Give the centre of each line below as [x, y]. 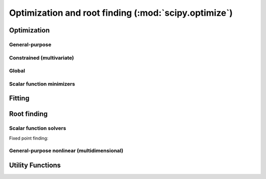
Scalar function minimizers [42, 84]
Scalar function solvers [38, 128]
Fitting [19, 98]
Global [17, 71]
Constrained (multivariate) [41, 58]
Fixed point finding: [29, 138]
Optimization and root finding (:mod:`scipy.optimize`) [121, 13]
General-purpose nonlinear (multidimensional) [66, 151]
